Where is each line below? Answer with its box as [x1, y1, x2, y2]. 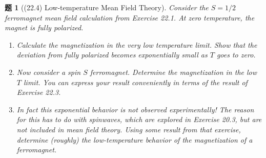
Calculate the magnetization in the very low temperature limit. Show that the [16, 39, 257, 50]
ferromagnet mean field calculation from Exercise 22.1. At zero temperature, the [5, 12, 255, 23]
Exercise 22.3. [16, 87, 61, 97]
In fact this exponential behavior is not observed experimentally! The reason [16, 104, 254, 114]
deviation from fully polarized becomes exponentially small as [16, 49, 208, 60]
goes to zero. [216, 49, 256, 60]
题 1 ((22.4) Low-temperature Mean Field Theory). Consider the [5, 2, 209, 12]
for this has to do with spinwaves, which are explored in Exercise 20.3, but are [16, 114, 262, 125]
